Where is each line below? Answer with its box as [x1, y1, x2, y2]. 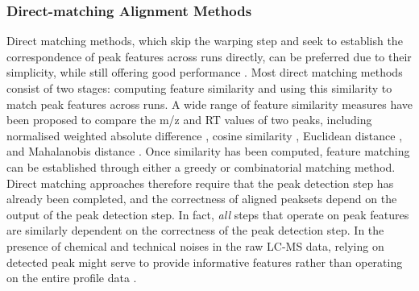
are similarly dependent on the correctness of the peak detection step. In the [6, 222, 384, 239]
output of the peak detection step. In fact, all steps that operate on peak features [6, 206, 409, 222]
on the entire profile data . [6, 269, 137, 286]
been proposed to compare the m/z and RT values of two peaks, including [6, 111, 372, 128]
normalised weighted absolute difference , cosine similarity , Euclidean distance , [6, 127, 403, 143]
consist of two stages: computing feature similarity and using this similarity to [6, 80, 392, 96]
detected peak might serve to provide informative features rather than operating [6, 253, 403, 270]
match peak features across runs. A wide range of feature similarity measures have [6, 95, 413, 112]
